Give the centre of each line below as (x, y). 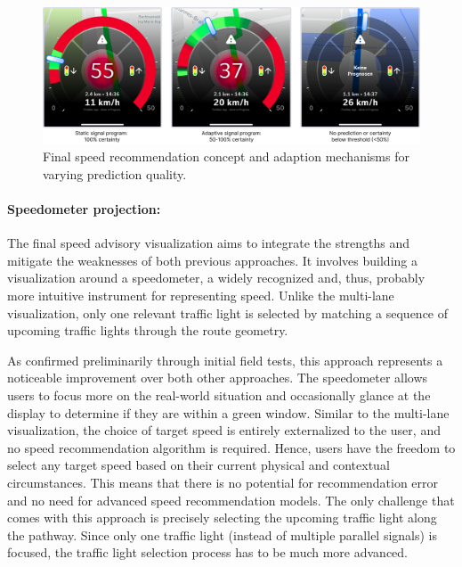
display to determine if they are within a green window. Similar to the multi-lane (228, 412)
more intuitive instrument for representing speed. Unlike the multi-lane (201, 295)
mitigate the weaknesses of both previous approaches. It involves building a (212, 260)
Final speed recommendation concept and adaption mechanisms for (226, 156)
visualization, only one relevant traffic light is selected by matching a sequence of (228, 312)
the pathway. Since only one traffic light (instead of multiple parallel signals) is (223, 534)
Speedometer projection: (84, 208)
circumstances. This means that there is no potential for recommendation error (223, 482)
